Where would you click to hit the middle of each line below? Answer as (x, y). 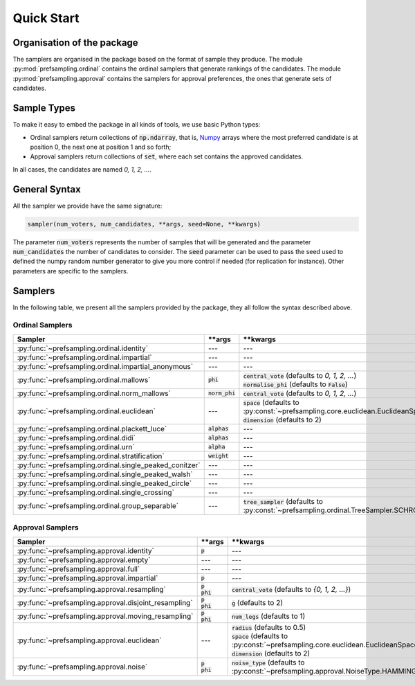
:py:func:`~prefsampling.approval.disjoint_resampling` (105, 602)
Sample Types (44, 108)
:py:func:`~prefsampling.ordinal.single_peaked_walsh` (105, 474)
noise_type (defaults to (268, 662)
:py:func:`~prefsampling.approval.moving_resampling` (105, 616)
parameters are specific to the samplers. (71, 271)
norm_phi (222, 394)
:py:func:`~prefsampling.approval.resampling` (91, 589)
